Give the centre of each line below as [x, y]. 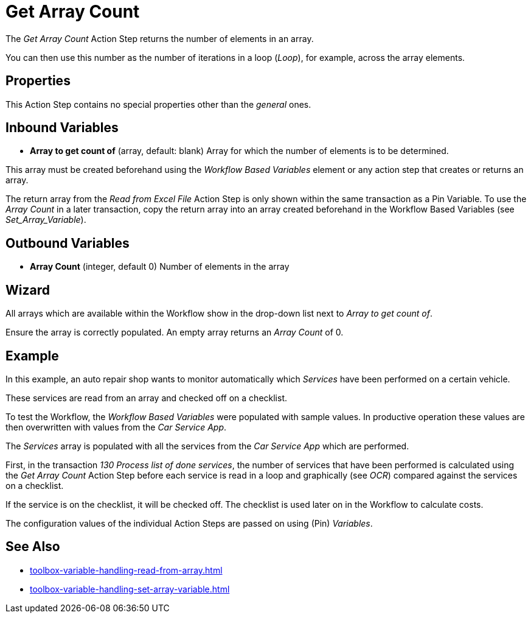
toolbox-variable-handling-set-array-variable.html [130, 589]
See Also [33, 547]
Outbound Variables [68, 243]
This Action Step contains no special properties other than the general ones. [158, 104]
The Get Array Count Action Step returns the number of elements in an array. [160, 38]
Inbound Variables [62, 128]
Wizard [28, 290]
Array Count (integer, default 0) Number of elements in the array [160, 267]
